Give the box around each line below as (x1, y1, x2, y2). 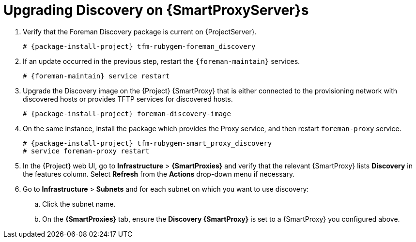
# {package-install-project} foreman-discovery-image (23, 109, 231, 118)
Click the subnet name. (42, 199, 116, 208)
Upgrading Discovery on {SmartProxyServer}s (3, 2, 309, 18)
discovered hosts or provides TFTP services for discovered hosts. (23, 94, 233, 103)
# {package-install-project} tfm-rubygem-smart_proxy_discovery (23, 139, 272, 147)
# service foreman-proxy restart (23, 147, 150, 155)
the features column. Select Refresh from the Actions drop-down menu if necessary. (23, 169, 295, 178)
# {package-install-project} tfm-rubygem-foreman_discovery (23, 42, 256, 50)
